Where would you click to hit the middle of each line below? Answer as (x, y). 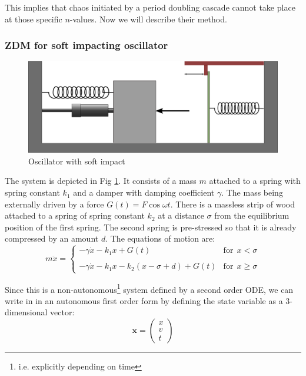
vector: (62, 312)
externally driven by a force (54, 204)
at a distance (181, 215)
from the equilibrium (252, 215)
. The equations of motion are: (160, 238)
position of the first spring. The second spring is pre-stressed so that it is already (151, 227)
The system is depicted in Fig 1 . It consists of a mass (101, 181)
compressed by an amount (52, 238)
